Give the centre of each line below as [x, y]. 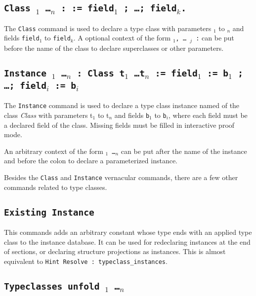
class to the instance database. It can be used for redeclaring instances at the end [127, 241]
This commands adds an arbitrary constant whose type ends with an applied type [128, 232]
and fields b [132, 115]
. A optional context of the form [122, 38]
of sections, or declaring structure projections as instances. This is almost [115, 251]
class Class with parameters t [48, 115]
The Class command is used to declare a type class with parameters [108, 28]
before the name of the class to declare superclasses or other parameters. [114, 48]
